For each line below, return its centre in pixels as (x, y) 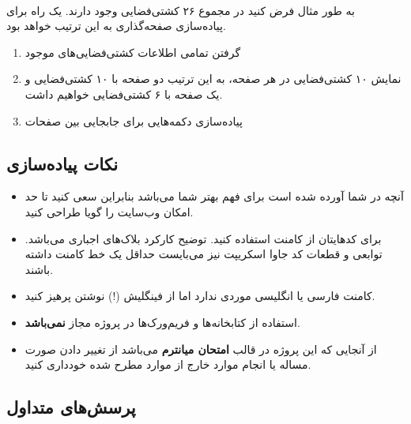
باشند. (39, 269)
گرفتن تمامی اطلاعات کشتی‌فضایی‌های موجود (133, 52)
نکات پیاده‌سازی (62, 163)
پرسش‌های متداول (71, 407)
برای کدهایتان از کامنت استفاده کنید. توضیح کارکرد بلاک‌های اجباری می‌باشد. (203, 238)
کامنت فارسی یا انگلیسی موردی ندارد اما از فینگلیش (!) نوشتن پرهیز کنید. (200, 296)
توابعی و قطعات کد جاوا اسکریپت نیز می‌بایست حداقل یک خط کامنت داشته (204, 254)
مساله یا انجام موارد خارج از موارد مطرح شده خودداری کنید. (168, 364)
